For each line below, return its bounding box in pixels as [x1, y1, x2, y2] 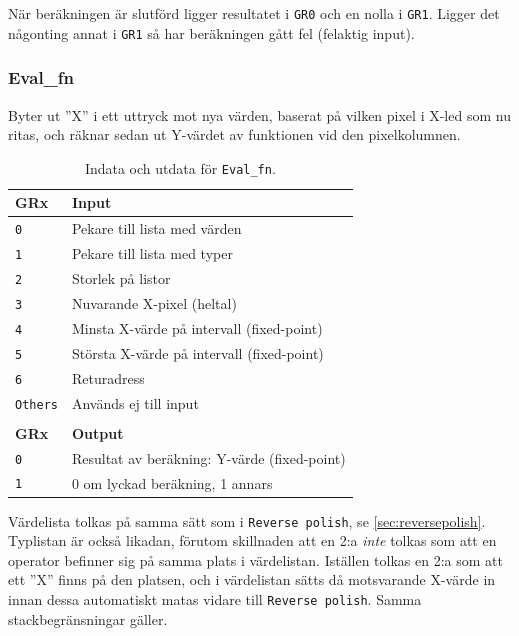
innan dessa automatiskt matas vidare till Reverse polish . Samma [8, 589, 422, 610]
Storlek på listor [71, 268, 171, 289]
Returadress [71, 367, 145, 388]
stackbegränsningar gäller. [8, 608, 168, 629]
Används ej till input [71, 392, 199, 413]
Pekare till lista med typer [71, 243, 233, 264]
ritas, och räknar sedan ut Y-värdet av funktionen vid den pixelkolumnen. [8, 124, 461, 145]
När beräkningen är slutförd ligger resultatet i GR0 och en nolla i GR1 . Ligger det [8, 3, 500, 23]
